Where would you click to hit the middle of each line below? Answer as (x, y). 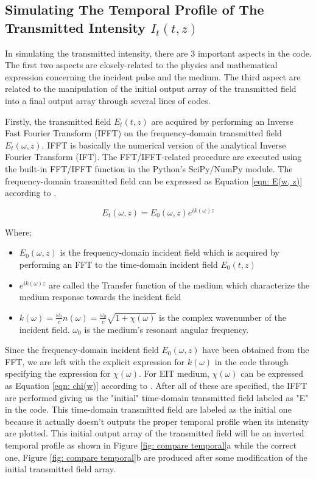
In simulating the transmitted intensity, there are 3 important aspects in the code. (158, 53)
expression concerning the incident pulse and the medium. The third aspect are (153, 76)
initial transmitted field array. (60, 469)
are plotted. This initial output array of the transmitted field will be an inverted (155, 433)
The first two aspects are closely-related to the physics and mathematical (141, 65)
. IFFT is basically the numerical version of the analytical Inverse (164, 145)
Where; (18, 232)
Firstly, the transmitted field (58, 121)
